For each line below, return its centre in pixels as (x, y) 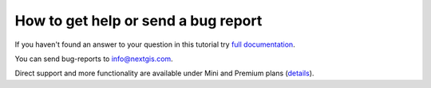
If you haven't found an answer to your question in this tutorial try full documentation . (155, 44)
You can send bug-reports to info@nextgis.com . (94, 59)
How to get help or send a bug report (138, 21)
